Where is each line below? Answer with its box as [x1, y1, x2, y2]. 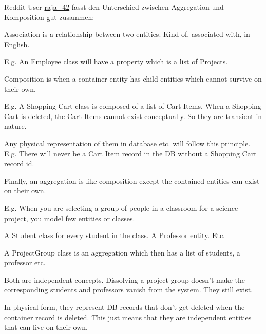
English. [4, 38, 30, 49]
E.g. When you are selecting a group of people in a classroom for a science [4, 202, 238, 213]
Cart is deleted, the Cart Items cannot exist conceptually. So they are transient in [4, 110, 262, 121]
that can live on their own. [4, 322, 88, 332]
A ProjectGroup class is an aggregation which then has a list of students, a [4, 247, 240, 258]
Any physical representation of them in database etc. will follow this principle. [4, 137, 251, 148]
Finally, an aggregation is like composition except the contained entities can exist [4, 175, 260, 186]
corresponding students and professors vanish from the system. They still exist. [4, 284, 253, 295]
